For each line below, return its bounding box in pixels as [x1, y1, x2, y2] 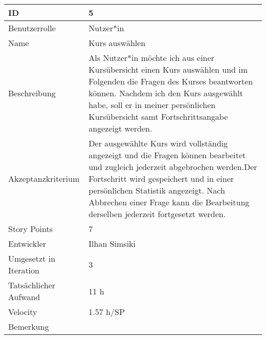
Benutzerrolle [8, 22, 56, 34]
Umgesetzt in [8, 252, 56, 264]
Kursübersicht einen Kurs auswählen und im [88, 63, 248, 75]
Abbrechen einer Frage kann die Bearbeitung [88, 196, 250, 208]
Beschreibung [8, 87, 56, 99]
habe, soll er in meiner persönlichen [88, 99, 216, 111]
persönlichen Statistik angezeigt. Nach [88, 184, 225, 196]
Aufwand [8, 291, 40, 303]
